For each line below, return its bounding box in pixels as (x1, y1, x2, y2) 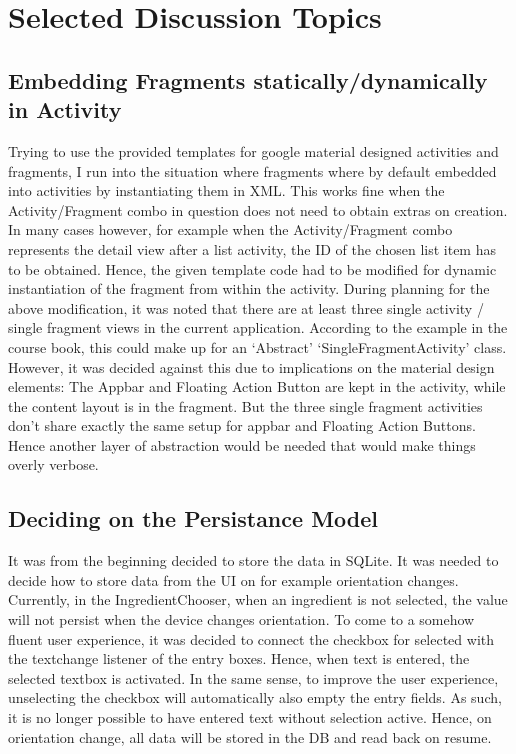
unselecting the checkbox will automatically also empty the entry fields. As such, (8, 687, 502, 708)
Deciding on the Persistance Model (8, 503, 378, 534)
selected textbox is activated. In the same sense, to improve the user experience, (8, 667, 499, 688)
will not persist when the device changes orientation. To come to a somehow (8, 609, 475, 630)
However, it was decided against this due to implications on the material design (8, 356, 495, 377)
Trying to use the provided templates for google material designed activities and (8, 140, 499, 161)
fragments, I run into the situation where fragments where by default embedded (8, 160, 497, 181)
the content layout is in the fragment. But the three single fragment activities (8, 395, 483, 416)
